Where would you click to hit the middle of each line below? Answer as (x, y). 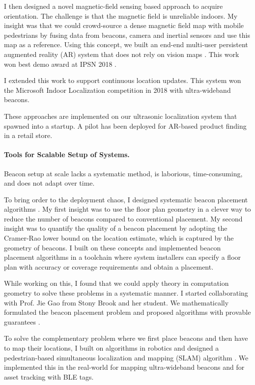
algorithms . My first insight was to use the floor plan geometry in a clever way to (127, 209)
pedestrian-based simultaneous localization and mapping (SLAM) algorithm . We (126, 357)
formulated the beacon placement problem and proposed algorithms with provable (127, 312)
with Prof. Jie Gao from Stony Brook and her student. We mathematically (116, 302)
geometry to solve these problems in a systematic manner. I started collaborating (126, 293)
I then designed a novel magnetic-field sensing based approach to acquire (113, 6)
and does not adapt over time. (49, 183)
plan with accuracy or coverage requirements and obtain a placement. (109, 266)
